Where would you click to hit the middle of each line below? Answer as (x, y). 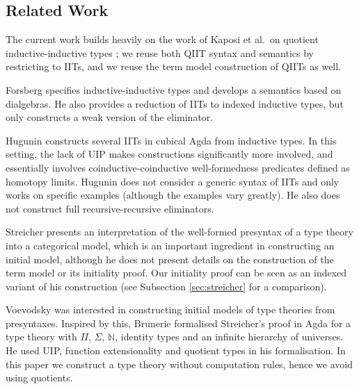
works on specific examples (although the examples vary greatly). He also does (173, 195)
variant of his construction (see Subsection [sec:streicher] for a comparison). (166, 286)
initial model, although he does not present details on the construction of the (170, 259)
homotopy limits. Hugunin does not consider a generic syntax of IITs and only (173, 181)
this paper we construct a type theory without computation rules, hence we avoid (179, 364)
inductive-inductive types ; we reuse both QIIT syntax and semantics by (160, 52)
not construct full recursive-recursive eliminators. (110, 208)
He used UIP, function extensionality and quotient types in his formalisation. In (176, 350)
